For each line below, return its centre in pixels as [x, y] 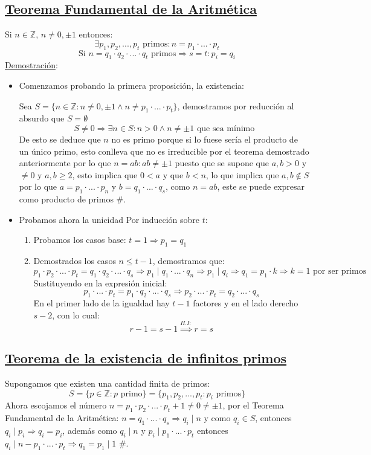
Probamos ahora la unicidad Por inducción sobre [109, 219]
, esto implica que [105, 174]
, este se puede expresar [261, 186]
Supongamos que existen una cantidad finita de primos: [108, 383]
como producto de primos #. [73, 199]
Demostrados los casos [75, 261]
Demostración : [31, 65]
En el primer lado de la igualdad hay [102, 302]
